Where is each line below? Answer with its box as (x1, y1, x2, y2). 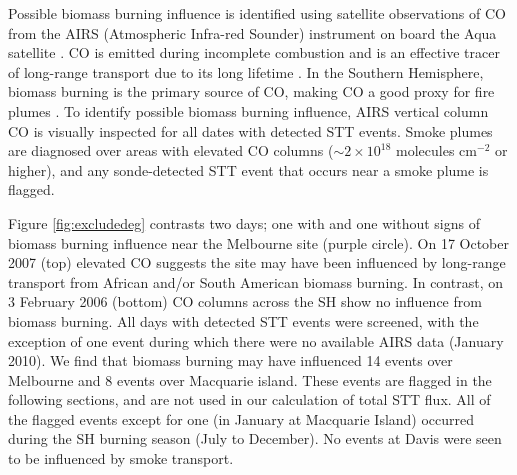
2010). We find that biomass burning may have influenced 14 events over (8, 350, 453, 371)
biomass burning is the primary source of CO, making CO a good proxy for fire (8, 81, 495, 102)
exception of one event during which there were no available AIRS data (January (8, 330, 504, 351)
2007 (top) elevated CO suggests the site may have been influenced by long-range (8, 252, 506, 273)
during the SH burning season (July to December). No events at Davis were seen (8, 428, 502, 449)
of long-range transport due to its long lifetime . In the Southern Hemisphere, (8, 61, 484, 82)
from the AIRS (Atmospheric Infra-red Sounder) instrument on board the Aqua (8, 22, 497, 43)
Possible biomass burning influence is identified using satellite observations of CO (8, 3, 506, 23)
